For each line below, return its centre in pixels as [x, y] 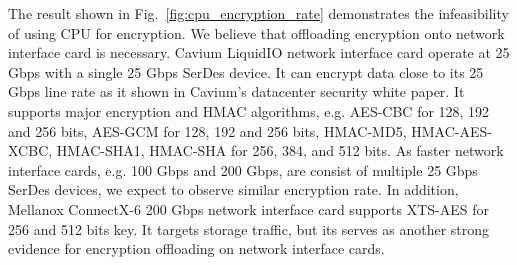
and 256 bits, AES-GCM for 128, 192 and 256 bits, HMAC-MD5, [207, 130]
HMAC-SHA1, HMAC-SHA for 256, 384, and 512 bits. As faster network [280, 150]
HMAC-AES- [451, 130]
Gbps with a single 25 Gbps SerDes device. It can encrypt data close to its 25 [246, 71]
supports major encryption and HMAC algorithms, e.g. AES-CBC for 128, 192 [249, 110]
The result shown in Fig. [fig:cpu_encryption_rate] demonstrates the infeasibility [258, 13]
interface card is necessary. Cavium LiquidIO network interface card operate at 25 [259, 52]
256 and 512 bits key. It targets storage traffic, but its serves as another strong [249, 228]
